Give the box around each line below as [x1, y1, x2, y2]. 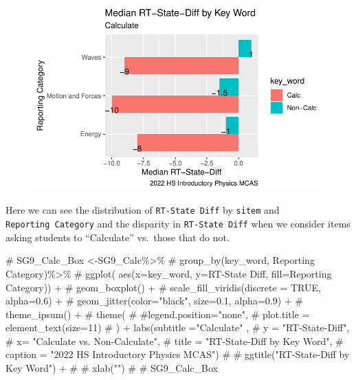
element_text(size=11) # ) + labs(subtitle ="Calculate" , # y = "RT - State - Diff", [5, 320, 350, 335]
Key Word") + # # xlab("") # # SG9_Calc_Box [5, 361, 218, 375]
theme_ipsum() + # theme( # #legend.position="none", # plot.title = [5, 306, 310, 321]
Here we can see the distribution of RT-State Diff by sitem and [5, 203, 280, 217]
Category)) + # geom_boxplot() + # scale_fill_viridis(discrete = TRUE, [5, 280, 321, 294]
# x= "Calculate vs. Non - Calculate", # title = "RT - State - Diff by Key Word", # [5, 333, 344, 348]
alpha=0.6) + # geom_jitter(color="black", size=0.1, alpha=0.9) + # [5, 293, 304, 308]
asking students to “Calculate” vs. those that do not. [5, 230, 230, 244]
